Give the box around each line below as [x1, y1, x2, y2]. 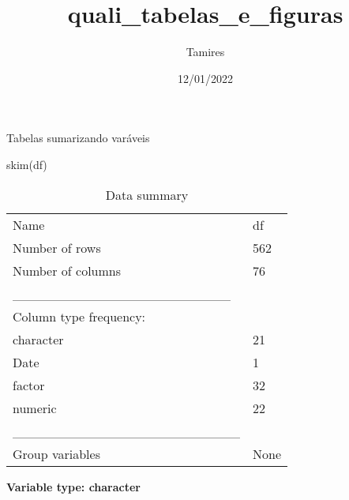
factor [13, 375, 45, 394]
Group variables [13, 444, 100, 463]
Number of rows [13, 238, 101, 257]
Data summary [105, 185, 189, 204]
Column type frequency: [13, 306, 146, 325]
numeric [13, 398, 57, 417]
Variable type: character [6, 478, 141, 494]
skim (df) [6, 156, 47, 172]
